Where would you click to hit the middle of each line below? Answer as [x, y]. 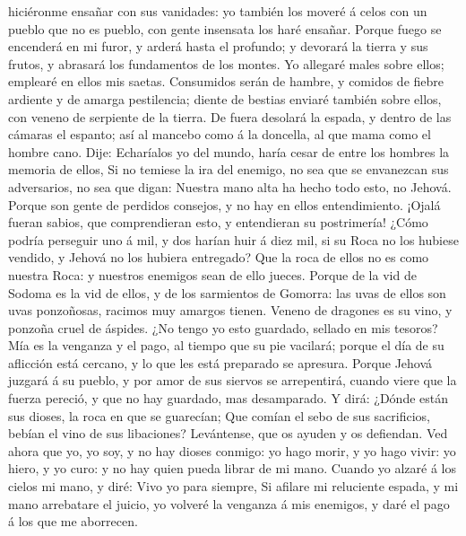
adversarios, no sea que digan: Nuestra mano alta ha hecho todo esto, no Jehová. [230, 186]
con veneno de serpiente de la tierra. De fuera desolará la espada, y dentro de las [230, 116]
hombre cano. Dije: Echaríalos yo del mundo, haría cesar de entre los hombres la [229, 151]
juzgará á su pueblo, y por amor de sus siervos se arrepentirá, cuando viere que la [233, 380]
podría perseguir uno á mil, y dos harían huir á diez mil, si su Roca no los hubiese [233, 239]
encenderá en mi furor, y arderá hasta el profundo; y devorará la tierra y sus [218, 46]
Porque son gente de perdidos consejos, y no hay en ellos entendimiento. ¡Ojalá [224, 204]
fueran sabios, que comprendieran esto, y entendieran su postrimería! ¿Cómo [218, 222]
